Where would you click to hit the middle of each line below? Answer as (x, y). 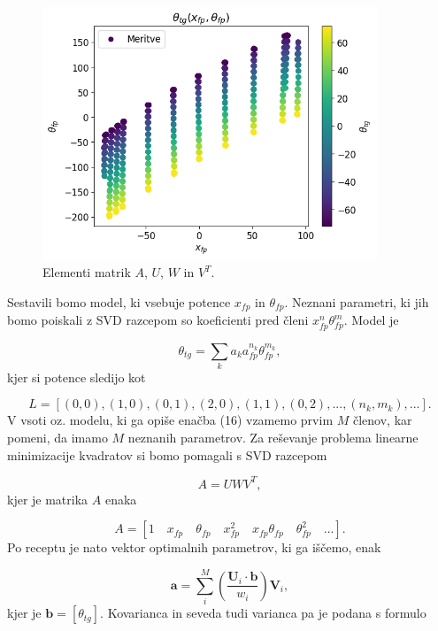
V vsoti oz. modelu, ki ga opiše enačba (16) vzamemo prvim (170, 420)
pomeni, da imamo (58, 438)
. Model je (371, 320)
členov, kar (382, 420)
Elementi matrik (87, 272)
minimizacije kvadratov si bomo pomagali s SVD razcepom (167, 454)
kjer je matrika (48, 499)
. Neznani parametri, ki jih (357, 301)
